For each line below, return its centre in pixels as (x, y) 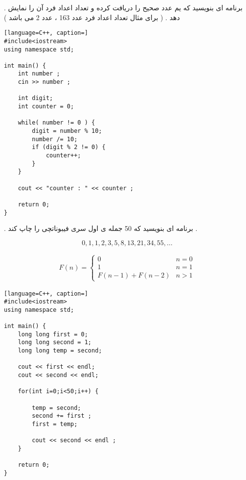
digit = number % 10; (67, 131)
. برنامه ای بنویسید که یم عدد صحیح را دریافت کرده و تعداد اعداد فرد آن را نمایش (123, 7)
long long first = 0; (53, 334)
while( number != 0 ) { (56, 123)
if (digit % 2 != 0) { (69, 147)
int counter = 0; (46, 107)
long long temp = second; (60, 351)
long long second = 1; (55, 342)
